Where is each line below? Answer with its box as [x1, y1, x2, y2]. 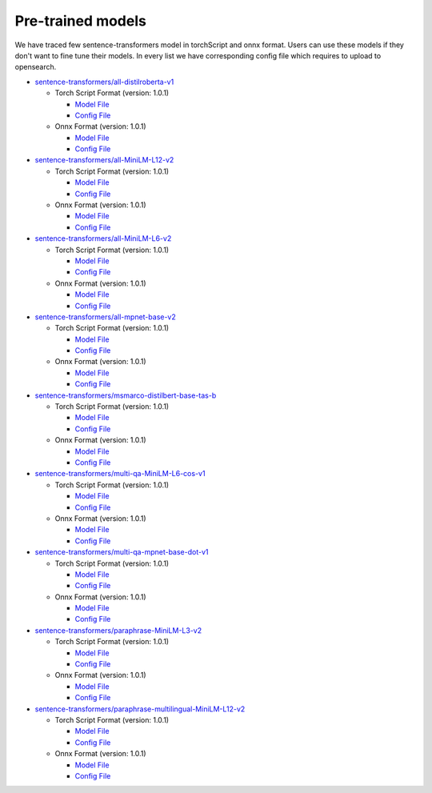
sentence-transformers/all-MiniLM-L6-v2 [34, 234, 172, 243]
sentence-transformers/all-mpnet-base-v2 [34, 312, 176, 322]
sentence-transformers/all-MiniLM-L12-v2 [34, 155, 174, 165]
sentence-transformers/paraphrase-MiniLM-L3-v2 [34, 625, 202, 635]
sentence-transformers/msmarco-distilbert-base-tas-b [34, 390, 217, 400]
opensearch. [14, 62, 57, 72]
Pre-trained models [14, 12, 147, 30]
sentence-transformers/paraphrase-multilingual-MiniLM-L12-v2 [34, 704, 246, 714]
